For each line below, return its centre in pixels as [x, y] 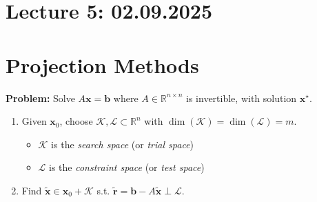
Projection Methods [102, 64]
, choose [76, 121]
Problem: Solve [40, 98]
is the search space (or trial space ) [123, 144]
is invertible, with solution [242, 98]
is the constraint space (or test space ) [127, 167]
